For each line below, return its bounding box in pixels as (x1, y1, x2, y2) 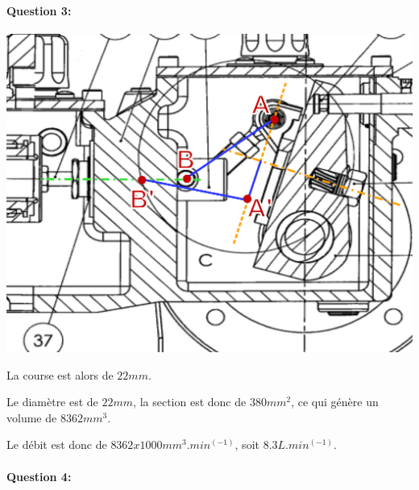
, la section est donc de (133, 393, 247, 410)
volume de (6, 409, 57, 426)
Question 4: (6, 467, 72, 484)
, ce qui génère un (291, 393, 379, 410)
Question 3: (6, 2, 72, 19)
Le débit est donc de (6, 436, 107, 453)
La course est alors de (6, 366, 114, 383)
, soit (234, 436, 259, 453)
